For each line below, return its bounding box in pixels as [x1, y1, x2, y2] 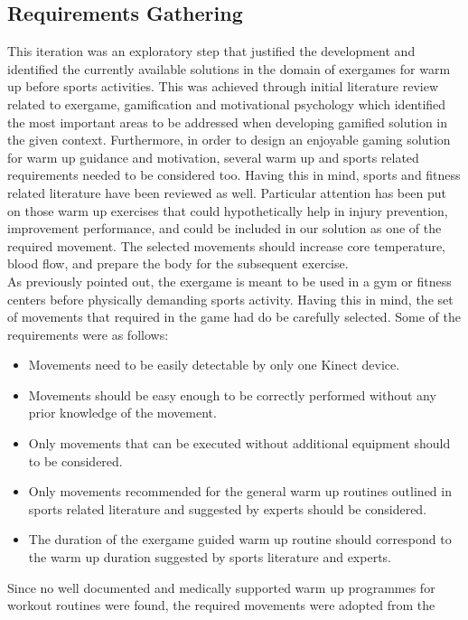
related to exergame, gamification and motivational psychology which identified [7, 94, 446, 113]
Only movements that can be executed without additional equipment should [28, 434, 451, 453]
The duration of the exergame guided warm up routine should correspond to [28, 530, 452, 549]
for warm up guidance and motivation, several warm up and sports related [7, 147, 419, 166]
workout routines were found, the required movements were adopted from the [7, 596, 435, 615]
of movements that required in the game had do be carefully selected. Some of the [7, 307, 461, 326]
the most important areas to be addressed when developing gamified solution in [7, 112, 448, 131]
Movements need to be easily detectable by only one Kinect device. [28, 355, 400, 374]
